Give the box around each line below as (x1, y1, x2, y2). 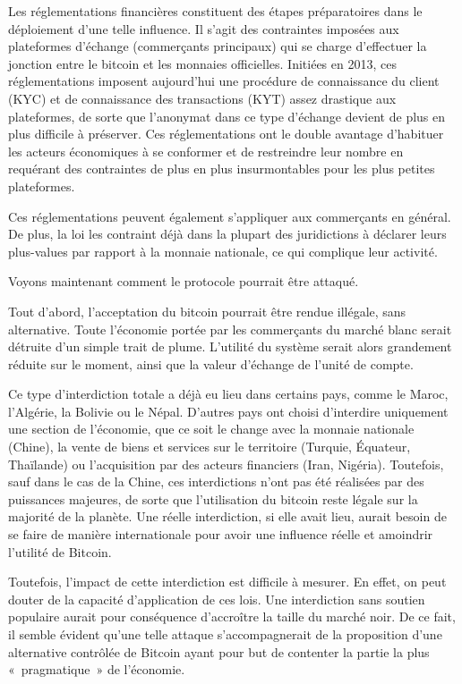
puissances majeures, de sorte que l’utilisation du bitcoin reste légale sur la (8, 489, 418, 508)
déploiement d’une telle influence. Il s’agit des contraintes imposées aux (8, 19, 399, 38)
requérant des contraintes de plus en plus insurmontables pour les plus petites (8, 159, 435, 178)
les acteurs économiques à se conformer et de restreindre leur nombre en (8, 141, 404, 160)
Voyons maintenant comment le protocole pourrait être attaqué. (8, 272, 359, 291)
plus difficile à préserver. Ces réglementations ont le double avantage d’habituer (8, 124, 444, 143)
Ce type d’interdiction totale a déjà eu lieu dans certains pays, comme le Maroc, (8, 384, 449, 403)
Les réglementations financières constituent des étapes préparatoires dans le (8, 2, 423, 20)
